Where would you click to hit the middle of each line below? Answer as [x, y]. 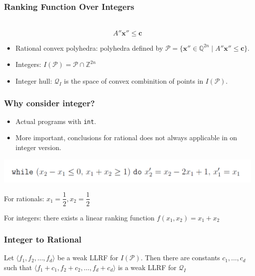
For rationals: [24, 198]
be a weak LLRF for [88, 258]
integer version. [38, 147]
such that [18, 267]
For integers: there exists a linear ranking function [79, 217]
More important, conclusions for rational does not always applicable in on [126, 138]
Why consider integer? [50, 103]
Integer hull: [34, 81]
